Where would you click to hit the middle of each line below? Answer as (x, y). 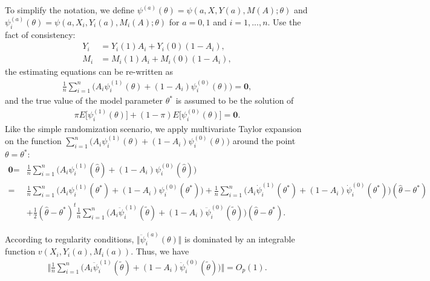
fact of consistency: (40, 34)
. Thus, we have (160, 251)
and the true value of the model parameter (84, 100)
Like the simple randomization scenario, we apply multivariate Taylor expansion (153, 129)
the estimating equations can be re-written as (89, 71)
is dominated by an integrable (240, 238)
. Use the (284, 22)
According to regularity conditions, (70, 238)
